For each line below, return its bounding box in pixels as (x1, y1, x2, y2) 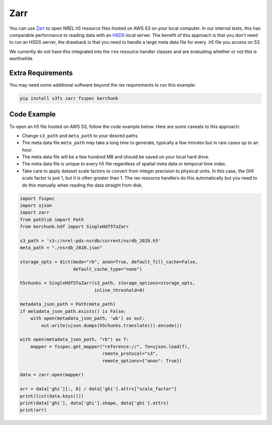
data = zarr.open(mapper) (20, 372, 84, 378)
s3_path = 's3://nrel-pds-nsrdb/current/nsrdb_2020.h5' (20, 237, 161, 244)
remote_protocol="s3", (102, 351, 158, 356)
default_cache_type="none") (73, 266, 143, 272)
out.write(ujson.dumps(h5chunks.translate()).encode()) (41, 323, 182, 328)
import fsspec (20, 196, 55, 201)
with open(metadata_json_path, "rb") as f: (20, 337, 129, 342)
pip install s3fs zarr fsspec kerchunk (20, 96, 118, 101)
